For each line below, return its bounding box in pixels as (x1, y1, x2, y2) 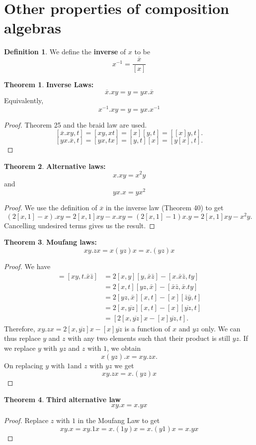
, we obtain (106, 343, 141, 353)
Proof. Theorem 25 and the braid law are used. (4, 119, 147, 130)
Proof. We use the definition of (4, 202, 97, 213)
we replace (4, 343, 36, 353)
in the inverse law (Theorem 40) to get (105, 202, 224, 213)
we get (114, 360, 134, 370)
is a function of (124, 323, 171, 333)
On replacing (4, 360, 43, 370)
